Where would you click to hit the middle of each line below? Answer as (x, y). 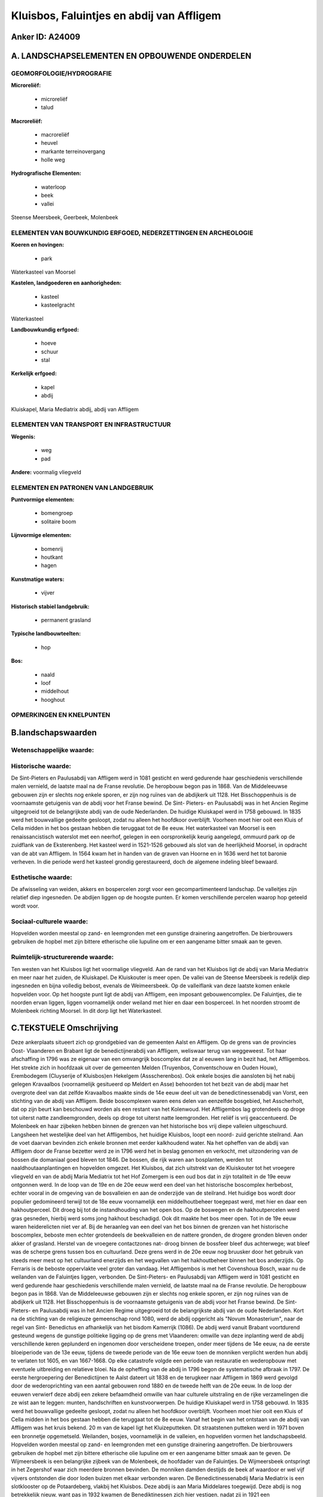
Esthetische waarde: (42, 877)
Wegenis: (23, 437)
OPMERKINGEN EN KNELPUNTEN (61, 715)
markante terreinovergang (73, 151)
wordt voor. (25, 906)
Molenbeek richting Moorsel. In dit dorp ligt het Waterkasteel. (87, 1011)
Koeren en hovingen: (38, 245)
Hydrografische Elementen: (46, 173)
